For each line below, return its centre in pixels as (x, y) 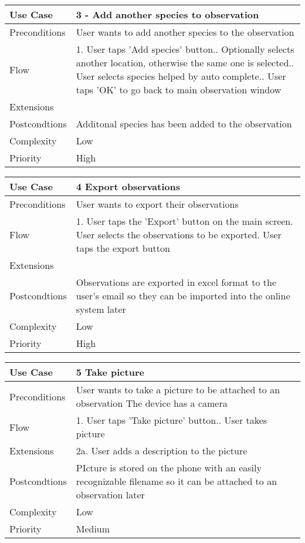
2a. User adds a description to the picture (162, 451)
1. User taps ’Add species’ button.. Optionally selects (185, 49)
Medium (93, 529)
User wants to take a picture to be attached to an (178, 389)
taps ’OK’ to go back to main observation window (179, 90)
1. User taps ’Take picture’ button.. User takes (172, 420)
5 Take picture (110, 372)
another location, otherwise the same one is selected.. (185, 63)
